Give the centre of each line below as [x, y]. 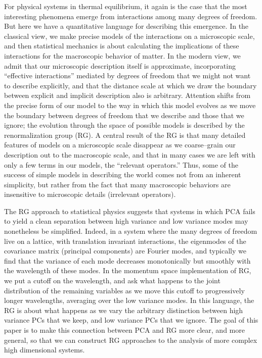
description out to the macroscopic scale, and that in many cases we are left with [130, 154]
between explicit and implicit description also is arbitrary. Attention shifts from [127, 95]
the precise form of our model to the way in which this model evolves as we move [130, 105]
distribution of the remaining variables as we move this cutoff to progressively [124, 290]
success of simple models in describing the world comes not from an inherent [123, 174]
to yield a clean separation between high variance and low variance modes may [126, 221]
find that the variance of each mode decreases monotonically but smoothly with [127, 260]
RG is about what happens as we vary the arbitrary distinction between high [124, 310]
